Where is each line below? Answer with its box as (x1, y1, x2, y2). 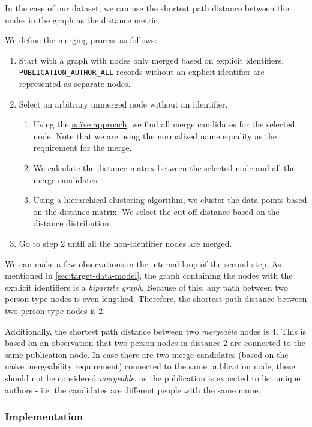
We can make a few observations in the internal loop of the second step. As (5, 257, 281, 270)
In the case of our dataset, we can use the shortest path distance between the (5, 2, 289, 14)
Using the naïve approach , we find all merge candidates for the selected (33, 118, 295, 130)
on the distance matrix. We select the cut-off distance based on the (33, 205, 280, 217)
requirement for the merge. (33, 141, 132, 154)
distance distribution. (33, 217, 112, 229)
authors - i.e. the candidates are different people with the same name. (5, 383, 261, 396)
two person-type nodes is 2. (5, 304, 106, 316)
